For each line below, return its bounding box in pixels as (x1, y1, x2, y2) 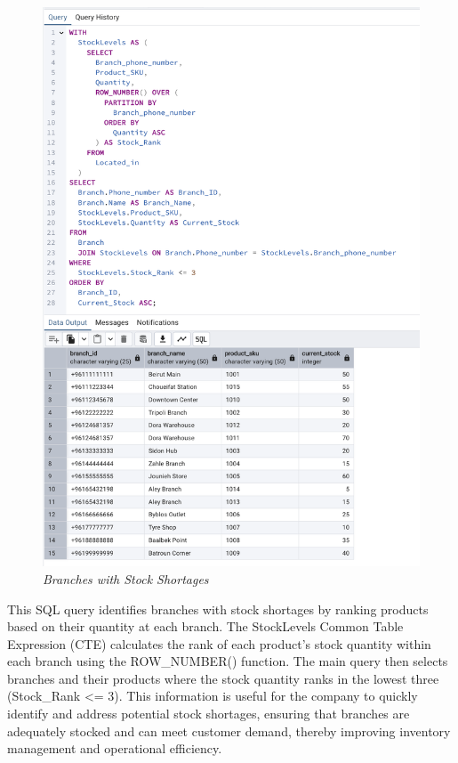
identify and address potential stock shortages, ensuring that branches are (7, 704, 410, 723)
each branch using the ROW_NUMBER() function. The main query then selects (7, 652, 448, 670)
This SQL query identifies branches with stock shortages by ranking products (7, 599, 429, 618)
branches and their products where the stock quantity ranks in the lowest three (7, 669, 439, 687)
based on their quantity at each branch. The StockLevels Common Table (7, 617, 404, 636)
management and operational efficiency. (7, 739, 222, 758)
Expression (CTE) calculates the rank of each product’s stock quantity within (7, 634, 431, 653)
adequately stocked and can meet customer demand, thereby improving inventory (7, 721, 451, 740)
